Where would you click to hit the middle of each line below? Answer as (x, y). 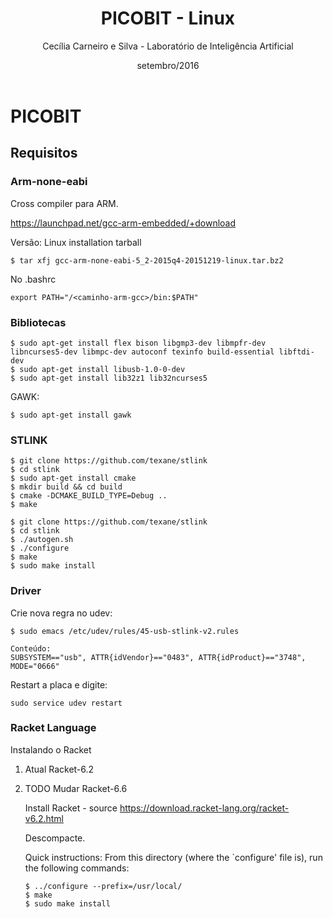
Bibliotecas (38, 322)
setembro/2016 (168, 65)
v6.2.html (44, 818)
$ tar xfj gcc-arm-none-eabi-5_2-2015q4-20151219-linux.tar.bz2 (147, 260)
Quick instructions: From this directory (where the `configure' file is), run (173, 857)
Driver (26, 591)
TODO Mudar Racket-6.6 (76, 788)
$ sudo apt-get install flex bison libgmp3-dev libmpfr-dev (138, 343)
